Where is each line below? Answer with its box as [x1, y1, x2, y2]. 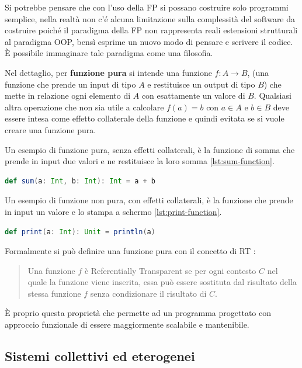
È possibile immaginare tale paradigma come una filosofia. [5, 47, 213, 59]
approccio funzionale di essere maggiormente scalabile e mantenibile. [5, 318, 249, 331]
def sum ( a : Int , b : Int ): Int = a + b [5, 176, 155, 185]
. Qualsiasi [254, 89, 291, 102]
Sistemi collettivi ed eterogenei [5, 347, 195, 365]
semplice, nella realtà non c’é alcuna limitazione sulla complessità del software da [5, 12, 296, 25]
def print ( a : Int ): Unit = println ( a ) [5, 227, 155, 236]
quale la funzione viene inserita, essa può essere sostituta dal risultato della [27, 276, 297, 288]
